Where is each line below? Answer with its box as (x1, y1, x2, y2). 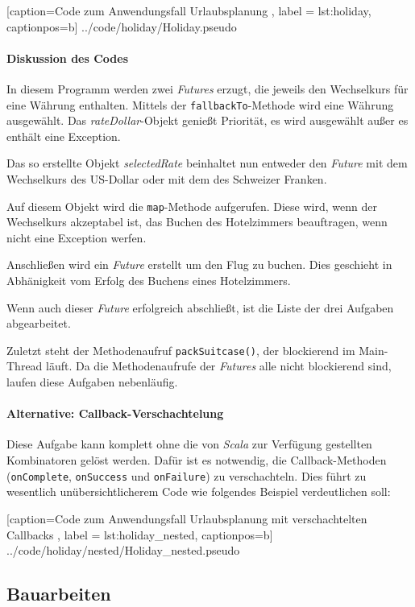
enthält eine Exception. (6, 127, 121, 144)
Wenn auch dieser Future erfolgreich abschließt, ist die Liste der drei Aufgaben (6, 299, 394, 316)
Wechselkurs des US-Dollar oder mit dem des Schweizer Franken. (6, 171, 327, 188)
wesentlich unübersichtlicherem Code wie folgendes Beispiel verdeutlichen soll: (6, 483, 391, 500)
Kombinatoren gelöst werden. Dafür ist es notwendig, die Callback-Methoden (6, 452, 387, 469)
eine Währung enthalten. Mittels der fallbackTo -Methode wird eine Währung (6, 96, 394, 113)
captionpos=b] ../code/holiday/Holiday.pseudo (6, 18, 237, 35)
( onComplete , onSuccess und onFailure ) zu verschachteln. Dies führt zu (6, 467, 367, 484)
